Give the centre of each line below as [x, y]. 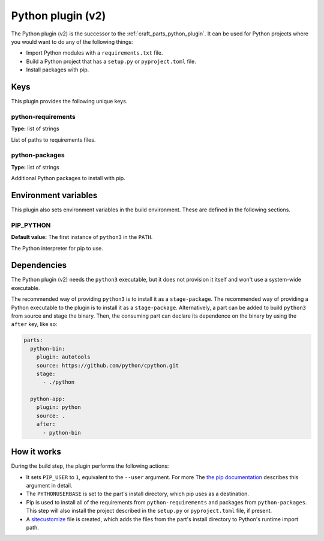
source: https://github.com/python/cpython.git [108, 365]
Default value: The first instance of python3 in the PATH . [82, 237]
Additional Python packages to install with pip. [68, 178]
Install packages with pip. [58, 70]
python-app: [48, 399]
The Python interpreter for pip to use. [57, 248]
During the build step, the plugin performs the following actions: [90, 466]
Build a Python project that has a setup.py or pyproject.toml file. [111, 61]
